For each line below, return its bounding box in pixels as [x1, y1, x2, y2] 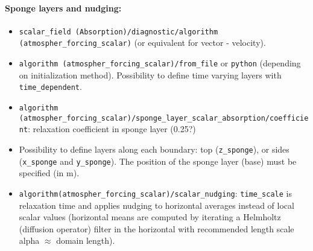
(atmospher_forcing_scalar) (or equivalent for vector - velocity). [19, 36, 266, 49]
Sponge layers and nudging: [5, 1, 122, 14]
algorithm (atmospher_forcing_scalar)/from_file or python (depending [19, 57, 301, 69]
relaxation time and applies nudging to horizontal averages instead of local [19, 199, 294, 211]
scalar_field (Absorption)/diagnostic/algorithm [19, 27, 218, 36]
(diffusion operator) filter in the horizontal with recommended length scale [19, 222, 294, 235]
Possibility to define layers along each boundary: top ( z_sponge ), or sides [19, 142, 289, 155]
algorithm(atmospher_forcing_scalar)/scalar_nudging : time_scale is [19, 186, 292, 199]
